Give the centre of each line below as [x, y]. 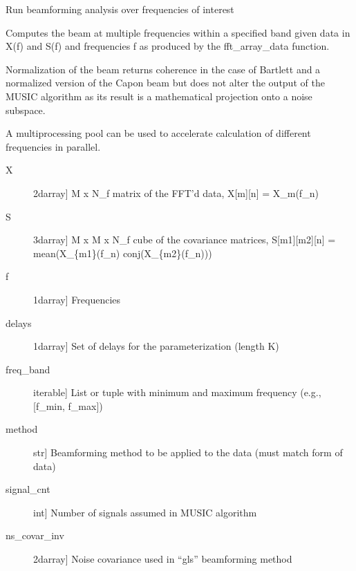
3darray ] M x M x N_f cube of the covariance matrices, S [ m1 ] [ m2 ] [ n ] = [185, 240]
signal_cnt [28, 489]
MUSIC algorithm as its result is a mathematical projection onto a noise [159, 96]
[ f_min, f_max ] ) [68, 405]
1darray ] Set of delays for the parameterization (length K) [156, 346]
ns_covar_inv [35, 535]
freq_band [28, 369]
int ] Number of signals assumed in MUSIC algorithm [145, 512]
